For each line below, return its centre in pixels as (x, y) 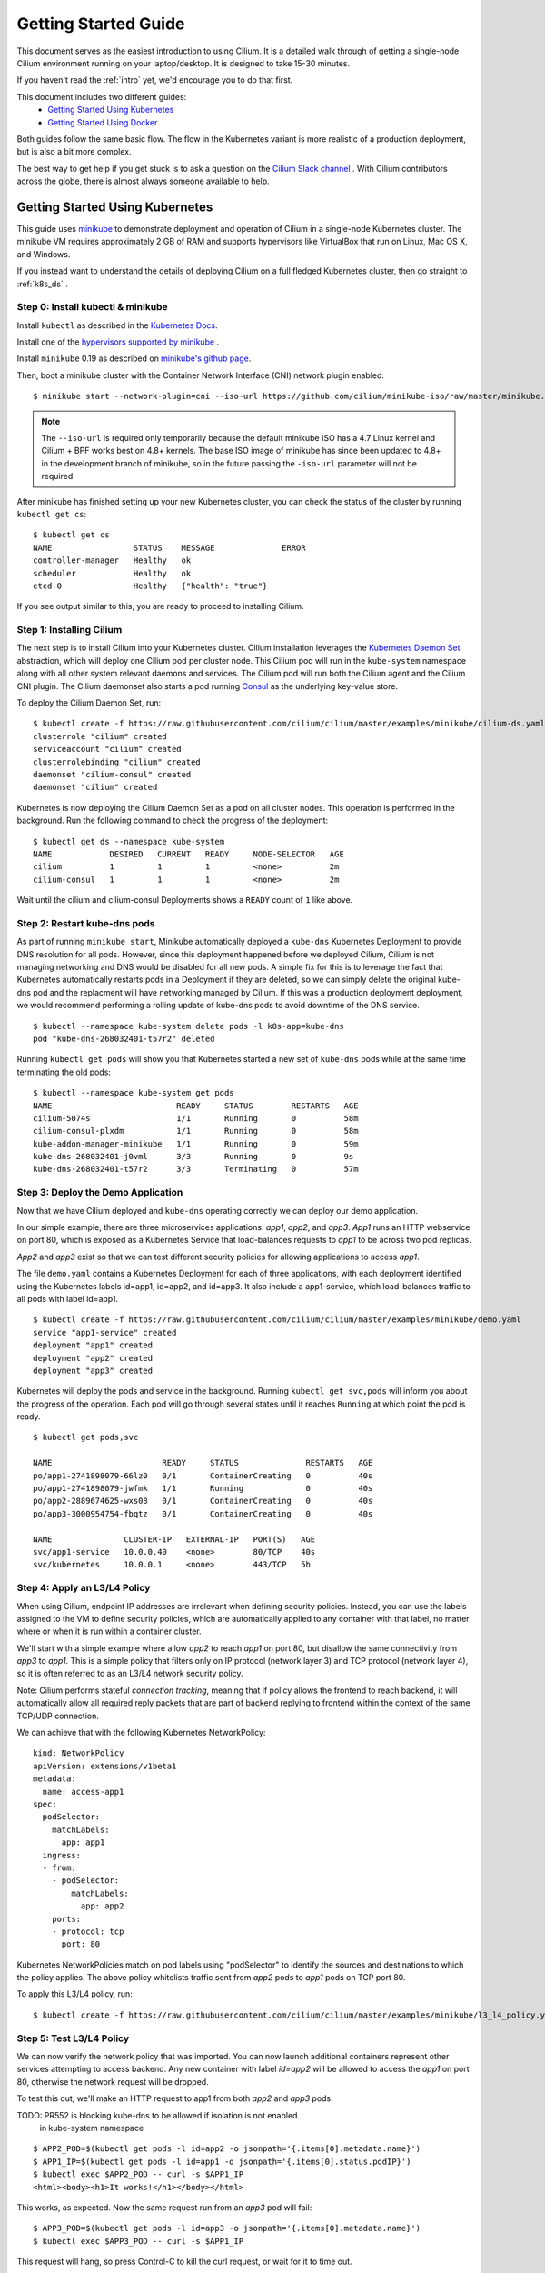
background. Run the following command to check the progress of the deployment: (173, 821)
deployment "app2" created (93, 1358)
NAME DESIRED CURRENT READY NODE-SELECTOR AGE (188, 854)
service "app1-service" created (105, 1332)
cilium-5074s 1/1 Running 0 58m (196, 1118)
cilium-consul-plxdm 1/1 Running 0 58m (196, 1131)
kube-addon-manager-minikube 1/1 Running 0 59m (196, 1144)
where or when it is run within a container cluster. (109, 1631)
